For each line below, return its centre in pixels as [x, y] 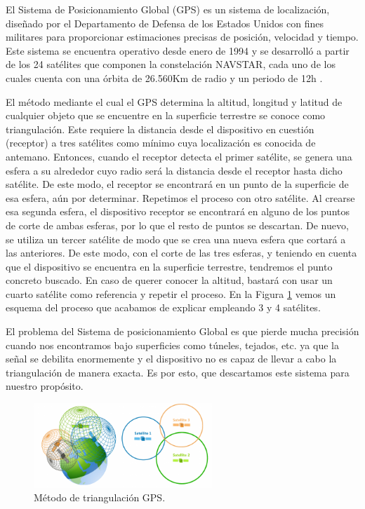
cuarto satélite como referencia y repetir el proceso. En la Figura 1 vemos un [171, 293]
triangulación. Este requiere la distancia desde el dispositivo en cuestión [160, 129]
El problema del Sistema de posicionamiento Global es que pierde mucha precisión [182, 331]
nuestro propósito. [45, 386]
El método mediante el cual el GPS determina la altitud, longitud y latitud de [174, 101]
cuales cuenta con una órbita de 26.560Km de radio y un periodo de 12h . [164, 77]
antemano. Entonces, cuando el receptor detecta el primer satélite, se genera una [179, 156]
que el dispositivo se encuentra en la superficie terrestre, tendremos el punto [169, 266]
